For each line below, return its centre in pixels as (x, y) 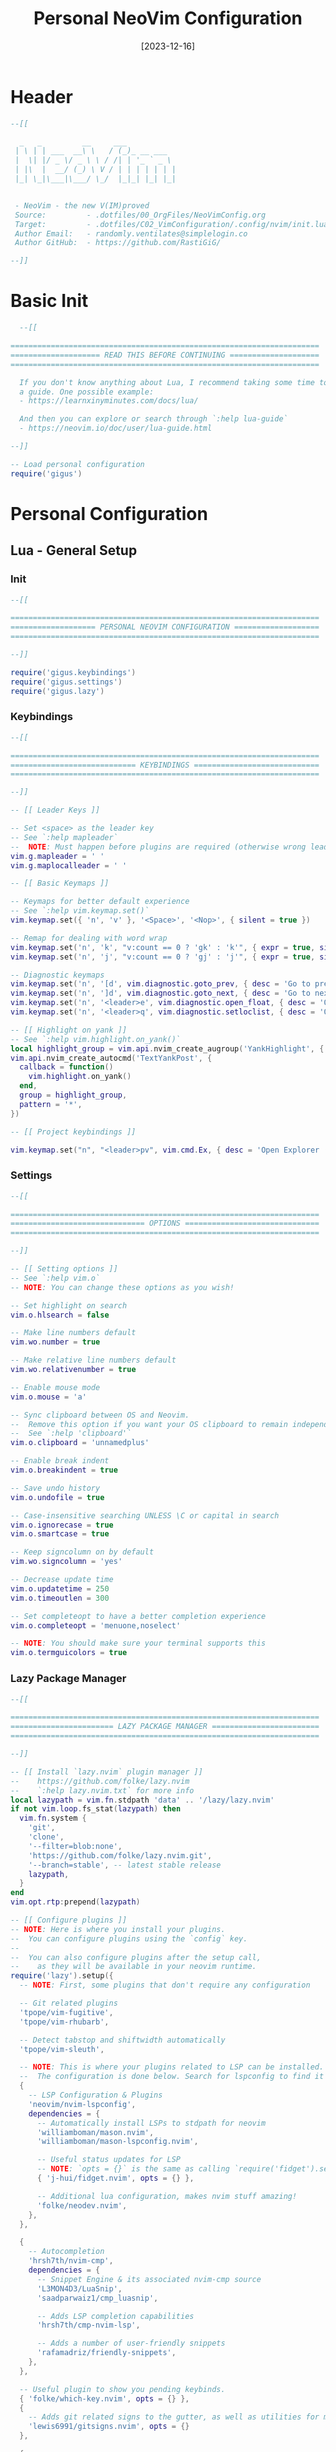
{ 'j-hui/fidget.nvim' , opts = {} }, (115, 2178)
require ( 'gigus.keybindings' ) (73, 672)
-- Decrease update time (62, 1580)
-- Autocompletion (66, 2252)
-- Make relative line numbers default (93, 1360)
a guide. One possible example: (87, 392)
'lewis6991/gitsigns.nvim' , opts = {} (109, 2427)
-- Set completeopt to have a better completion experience (138, 1616)
